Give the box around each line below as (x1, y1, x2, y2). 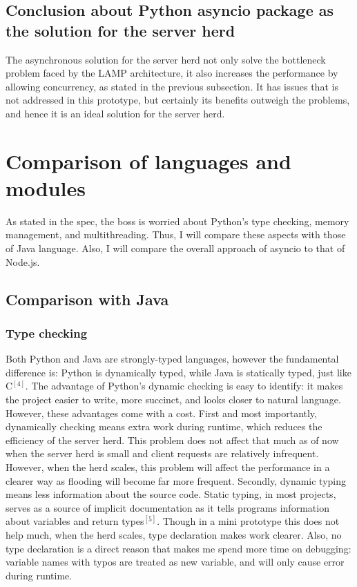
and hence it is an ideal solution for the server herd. (6, 106, 225, 120)
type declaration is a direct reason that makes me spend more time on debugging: (6, 541, 351, 555)
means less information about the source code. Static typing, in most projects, (6, 487, 336, 501)
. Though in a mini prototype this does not (157, 514, 340, 528)
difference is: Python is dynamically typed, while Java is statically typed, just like (6, 365, 351, 379)
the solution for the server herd (6, 19, 235, 41)
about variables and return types (6, 514, 144, 528)
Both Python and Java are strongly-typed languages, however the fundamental (6, 352, 339, 366)
